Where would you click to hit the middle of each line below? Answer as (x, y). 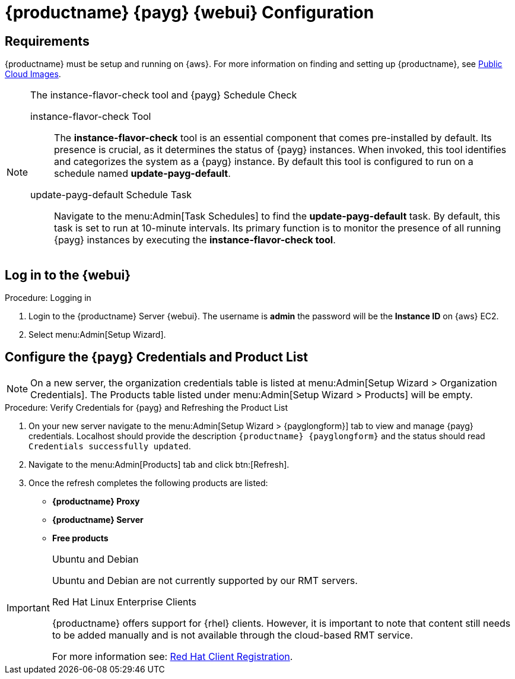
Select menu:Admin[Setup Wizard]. (97, 335)
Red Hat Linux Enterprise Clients (124, 602)
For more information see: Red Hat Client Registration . (172, 656)
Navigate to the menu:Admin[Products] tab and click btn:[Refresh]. (159, 464)
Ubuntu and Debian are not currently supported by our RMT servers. (205, 580)
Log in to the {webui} (68, 275)
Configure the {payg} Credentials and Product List (156, 357)
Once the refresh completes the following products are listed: (148, 483)
